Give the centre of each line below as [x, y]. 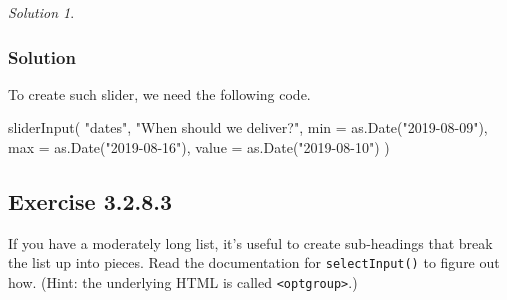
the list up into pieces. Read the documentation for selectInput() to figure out [254, 262]
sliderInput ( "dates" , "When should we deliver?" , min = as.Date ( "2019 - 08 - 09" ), [248, 127]
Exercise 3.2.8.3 [90, 200]
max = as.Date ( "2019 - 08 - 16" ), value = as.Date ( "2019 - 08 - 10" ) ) [199, 147]
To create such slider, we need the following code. [159, 93]
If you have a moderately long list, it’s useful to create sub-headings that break [250, 242]
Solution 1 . [41, 12]
